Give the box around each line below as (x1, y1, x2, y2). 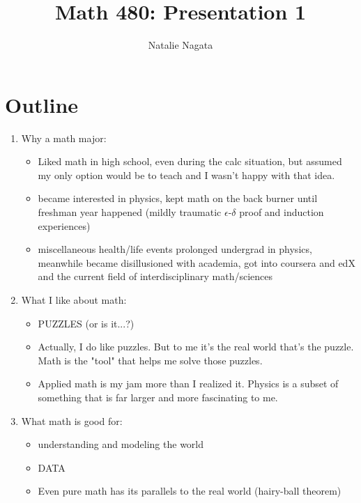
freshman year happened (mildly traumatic (38, 205, 222, 219)
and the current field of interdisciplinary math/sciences (38, 269, 272, 284)
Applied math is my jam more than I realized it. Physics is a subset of (38, 376, 339, 391)
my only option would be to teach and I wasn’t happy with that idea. (38, 167, 335, 182)
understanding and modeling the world (38, 437, 204, 451)
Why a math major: (21, 130, 107, 145)
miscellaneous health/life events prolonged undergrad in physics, (38, 242, 312, 256)
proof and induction (239, 205, 324, 219)
